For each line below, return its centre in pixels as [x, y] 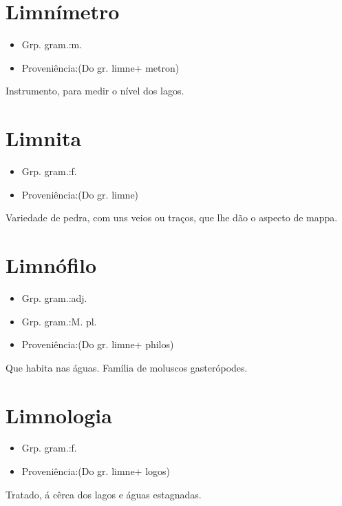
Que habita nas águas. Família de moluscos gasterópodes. [127, 367]
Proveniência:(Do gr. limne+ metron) [100, 67]
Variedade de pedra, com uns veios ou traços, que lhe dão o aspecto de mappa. [172, 217]
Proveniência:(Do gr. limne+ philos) [98, 344]
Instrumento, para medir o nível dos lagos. [95, 91]
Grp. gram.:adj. [54, 297]
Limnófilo [51, 265]
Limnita [44, 138]
